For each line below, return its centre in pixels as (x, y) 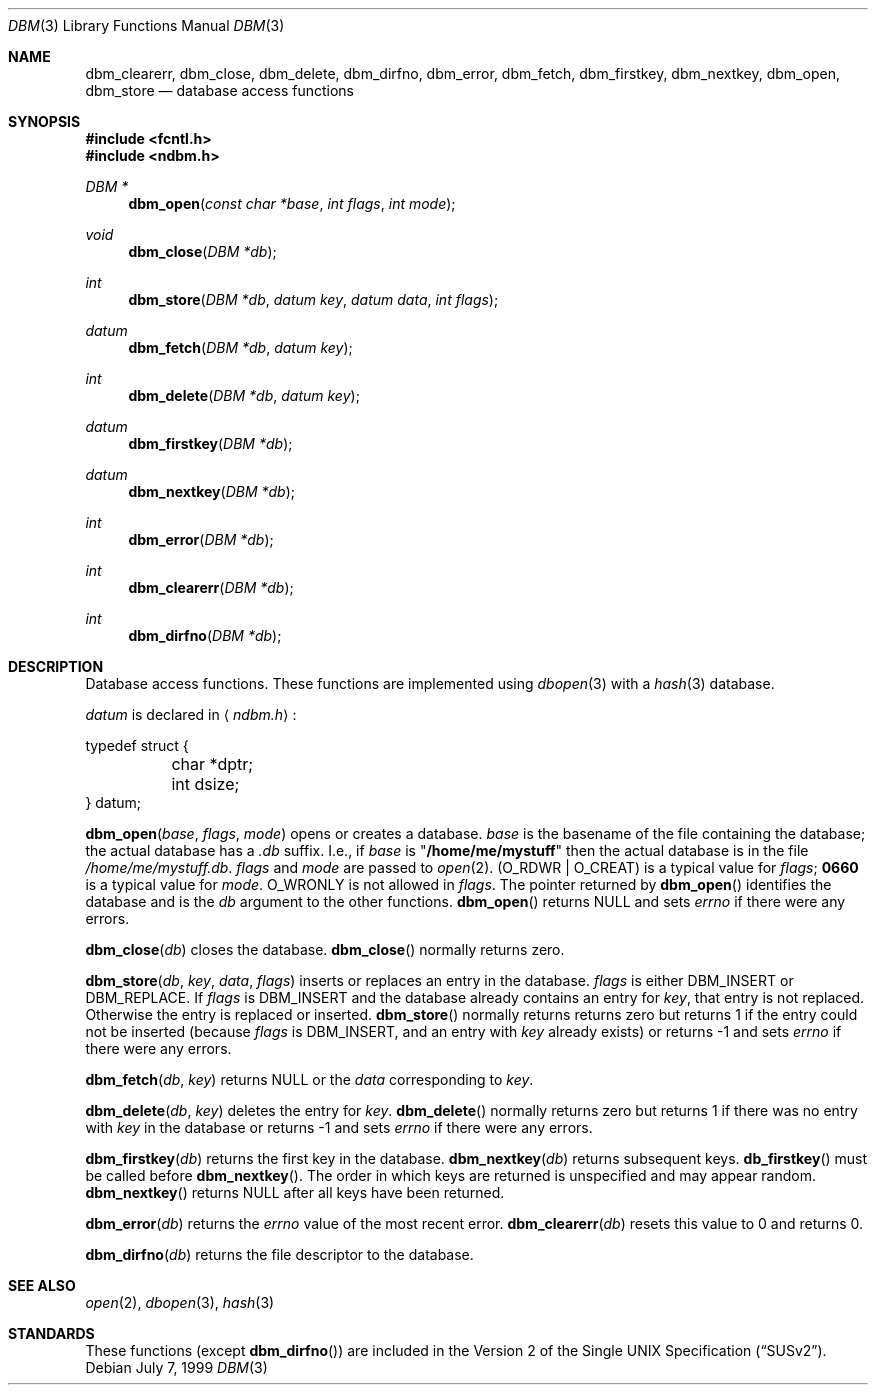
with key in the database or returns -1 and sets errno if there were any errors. (339, 1127)
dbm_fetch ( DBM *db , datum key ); (240, 347)
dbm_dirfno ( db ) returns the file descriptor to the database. (279, 1254)
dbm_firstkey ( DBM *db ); (210, 443)
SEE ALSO (42, 1285)
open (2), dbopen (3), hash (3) (180, 1302)
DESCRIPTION (56, 666)
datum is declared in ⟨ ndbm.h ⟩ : (191, 714)
